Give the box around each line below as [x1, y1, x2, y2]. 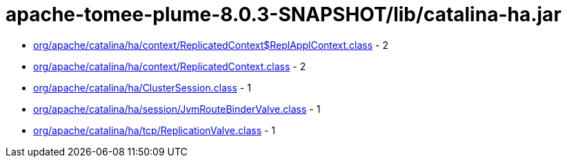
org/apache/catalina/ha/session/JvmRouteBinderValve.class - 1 [33, 102, 321, 115]
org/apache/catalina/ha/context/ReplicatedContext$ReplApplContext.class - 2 [33, 39, 389, 51]
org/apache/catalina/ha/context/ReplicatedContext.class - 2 [33, 60, 306, 72]
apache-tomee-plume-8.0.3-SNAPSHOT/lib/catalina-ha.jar [6, 3, 561, 26]
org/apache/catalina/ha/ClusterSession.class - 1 [33, 81, 251, 94]
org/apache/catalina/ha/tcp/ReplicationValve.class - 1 [33, 124, 276, 136]
